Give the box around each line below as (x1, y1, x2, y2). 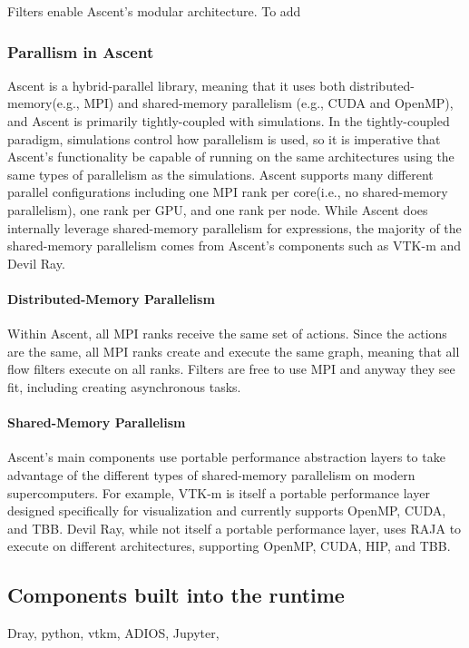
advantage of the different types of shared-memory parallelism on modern (7, 465, 415, 484)
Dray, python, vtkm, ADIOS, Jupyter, (7, 623, 220, 643)
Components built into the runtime (7, 581, 345, 609)
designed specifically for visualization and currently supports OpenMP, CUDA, (7, 501, 446, 520)
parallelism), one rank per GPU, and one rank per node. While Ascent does (7, 200, 428, 219)
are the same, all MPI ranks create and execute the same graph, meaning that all (7, 341, 460, 360)
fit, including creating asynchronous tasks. (7, 377, 241, 396)
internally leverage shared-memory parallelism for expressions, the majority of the (7, 218, 462, 237)
